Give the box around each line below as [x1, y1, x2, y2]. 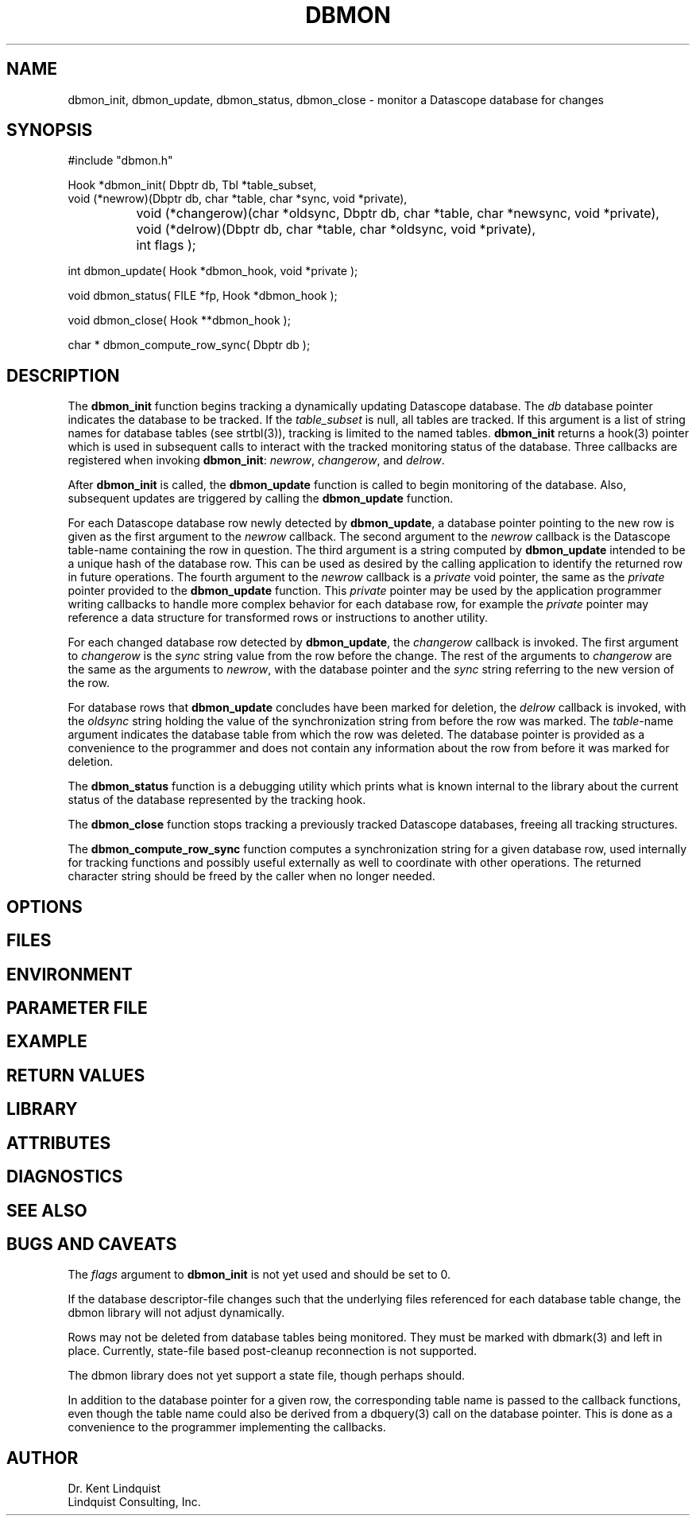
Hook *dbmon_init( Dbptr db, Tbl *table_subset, [68, 178, 317, 192]
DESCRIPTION [6, 365, 120, 386]
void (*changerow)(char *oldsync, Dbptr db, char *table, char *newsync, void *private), [136, 205, 659, 222]
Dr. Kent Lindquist [68, 1481, 161, 1496]
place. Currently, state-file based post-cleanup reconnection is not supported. [68, 1344, 478, 1358]
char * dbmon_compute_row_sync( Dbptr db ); [68, 338, 311, 352]
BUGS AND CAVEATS [6, 1233, 177, 1254]
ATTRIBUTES [6, 1132, 111, 1153]
